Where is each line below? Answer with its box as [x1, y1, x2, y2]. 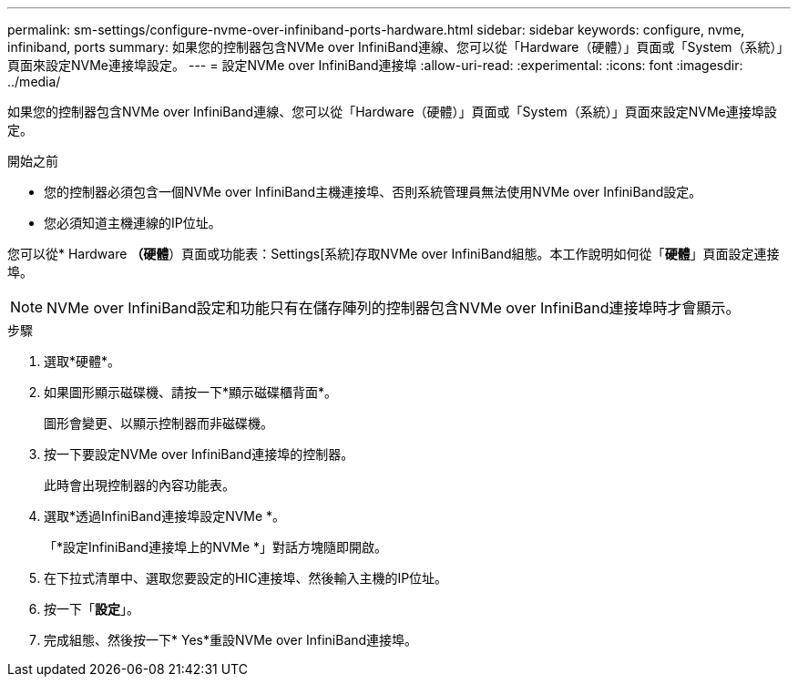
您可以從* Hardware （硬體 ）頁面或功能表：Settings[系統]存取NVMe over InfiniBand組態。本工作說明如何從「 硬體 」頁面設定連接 [7, 246, 780, 261]
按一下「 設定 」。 [44, 601, 139, 617]
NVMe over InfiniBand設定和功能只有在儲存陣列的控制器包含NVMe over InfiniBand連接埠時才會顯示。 [46, 299, 741, 317]
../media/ [7, 74, 61, 89]
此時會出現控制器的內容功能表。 [44, 477, 235, 493]
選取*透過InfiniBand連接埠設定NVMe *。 [44, 508, 286, 524]
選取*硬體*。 [44, 353, 121, 369]
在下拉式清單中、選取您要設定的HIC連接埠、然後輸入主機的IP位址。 [44, 570, 448, 586]
